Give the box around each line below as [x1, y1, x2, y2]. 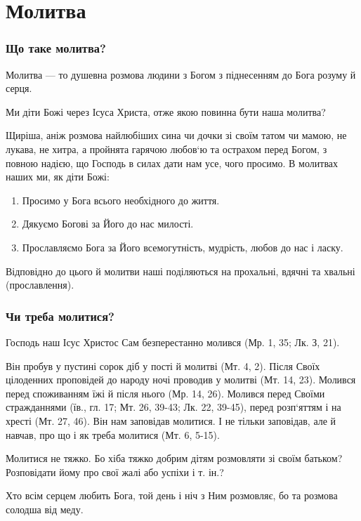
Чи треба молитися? [6, 307, 114, 324]
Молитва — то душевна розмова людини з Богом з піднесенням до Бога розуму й [6, 67, 356, 81]
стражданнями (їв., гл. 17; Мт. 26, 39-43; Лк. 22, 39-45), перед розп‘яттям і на [6, 400, 341, 414]
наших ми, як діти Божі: [6, 169, 110, 184]
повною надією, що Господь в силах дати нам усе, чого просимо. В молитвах [6, 155, 339, 170]
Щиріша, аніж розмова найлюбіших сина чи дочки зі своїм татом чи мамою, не [6, 128, 347, 143]
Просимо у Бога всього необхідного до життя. [22, 192, 220, 207]
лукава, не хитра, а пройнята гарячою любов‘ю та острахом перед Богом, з [6, 141, 327, 156]
